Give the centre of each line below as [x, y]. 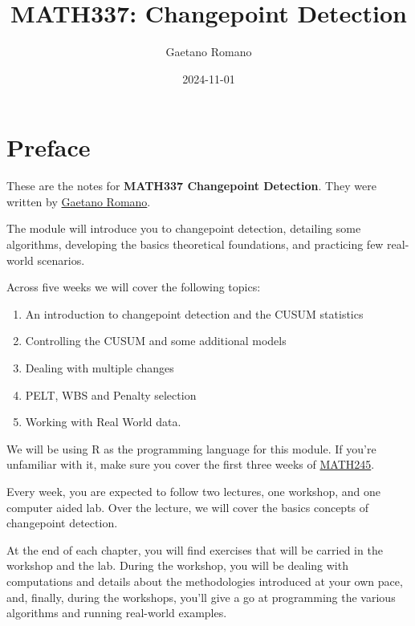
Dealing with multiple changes [100, 368]
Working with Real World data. [103, 422]
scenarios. [61, 260]
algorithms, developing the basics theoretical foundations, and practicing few [195, 244]
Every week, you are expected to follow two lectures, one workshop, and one [193, 491]
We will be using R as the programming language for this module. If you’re [191, 448]
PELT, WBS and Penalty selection [111, 394]
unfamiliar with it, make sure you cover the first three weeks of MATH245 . [191, 464]
